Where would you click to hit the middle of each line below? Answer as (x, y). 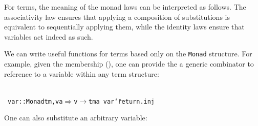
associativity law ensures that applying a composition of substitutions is (117, 17)
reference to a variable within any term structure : (82, 73)
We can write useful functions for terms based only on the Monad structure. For (128, 54)
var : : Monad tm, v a (35, 101)
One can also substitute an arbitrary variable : (76, 118)
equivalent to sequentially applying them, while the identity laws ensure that (124, 27)
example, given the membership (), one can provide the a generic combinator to (129, 64)
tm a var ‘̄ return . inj (122, 101)
